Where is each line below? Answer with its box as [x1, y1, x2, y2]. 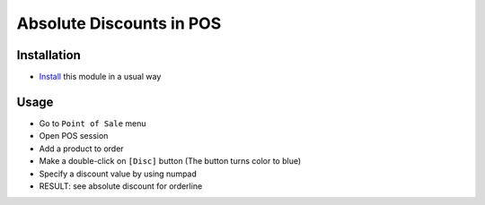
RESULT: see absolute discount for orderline [39, 180, 203, 192]
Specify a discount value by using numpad [39, 168, 198, 179]
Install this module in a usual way [39, 72, 162, 82]
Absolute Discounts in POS [16, 13, 222, 33]
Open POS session [39, 131, 109, 141]
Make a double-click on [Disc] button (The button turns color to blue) [39, 156, 302, 167]
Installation [16, 47, 81, 63]
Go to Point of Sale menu [39, 117, 147, 129]
